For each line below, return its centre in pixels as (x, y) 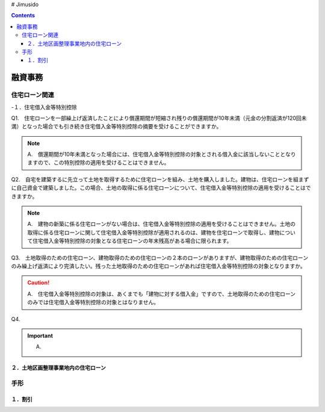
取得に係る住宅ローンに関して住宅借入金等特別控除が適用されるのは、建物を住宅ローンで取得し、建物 (153, 233)
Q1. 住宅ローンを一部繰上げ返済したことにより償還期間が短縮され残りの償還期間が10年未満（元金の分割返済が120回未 (159, 118)
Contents (23, 16)
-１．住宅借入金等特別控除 (44, 107)
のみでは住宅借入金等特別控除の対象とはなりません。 (93, 302)
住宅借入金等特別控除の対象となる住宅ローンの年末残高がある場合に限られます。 (132, 241)
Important (40, 336)
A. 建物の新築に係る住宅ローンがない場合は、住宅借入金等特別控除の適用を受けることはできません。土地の (162, 224)
